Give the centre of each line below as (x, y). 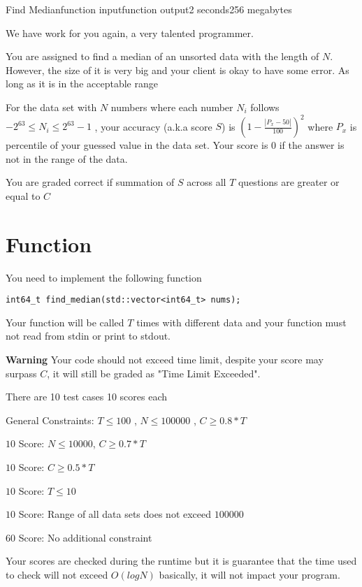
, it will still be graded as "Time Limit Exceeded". (154, 373)
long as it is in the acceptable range (82, 84)
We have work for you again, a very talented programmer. (130, 32)
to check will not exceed (57, 574)
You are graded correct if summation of (90, 182)
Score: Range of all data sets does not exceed (115, 514)
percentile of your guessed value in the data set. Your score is (137, 145)
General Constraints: (50, 420)
